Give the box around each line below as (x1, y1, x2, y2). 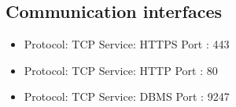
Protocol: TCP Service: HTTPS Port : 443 (24, 36, 230, 52)
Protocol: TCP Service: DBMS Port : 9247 (24, 88, 230, 105)
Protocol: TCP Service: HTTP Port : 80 (24, 62, 218, 78)
